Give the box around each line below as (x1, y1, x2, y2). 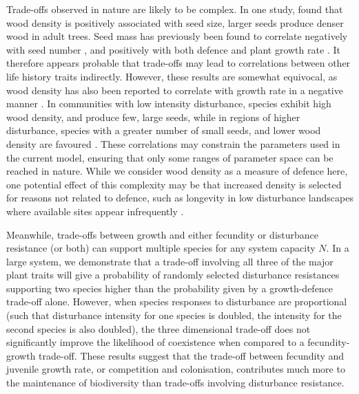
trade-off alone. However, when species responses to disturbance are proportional (6, 294, 347, 309)
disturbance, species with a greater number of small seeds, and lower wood (6, 123, 321, 138)
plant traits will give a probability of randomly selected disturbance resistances (6, 267, 340, 282)
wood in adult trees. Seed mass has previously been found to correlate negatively (6, 29, 348, 43)
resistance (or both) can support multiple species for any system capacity (6, 241, 316, 255)
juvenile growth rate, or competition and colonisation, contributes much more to (6, 362, 345, 376)
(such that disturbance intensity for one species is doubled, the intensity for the (6, 308, 342, 322)
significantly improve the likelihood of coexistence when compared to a (6, 335, 305, 349)
